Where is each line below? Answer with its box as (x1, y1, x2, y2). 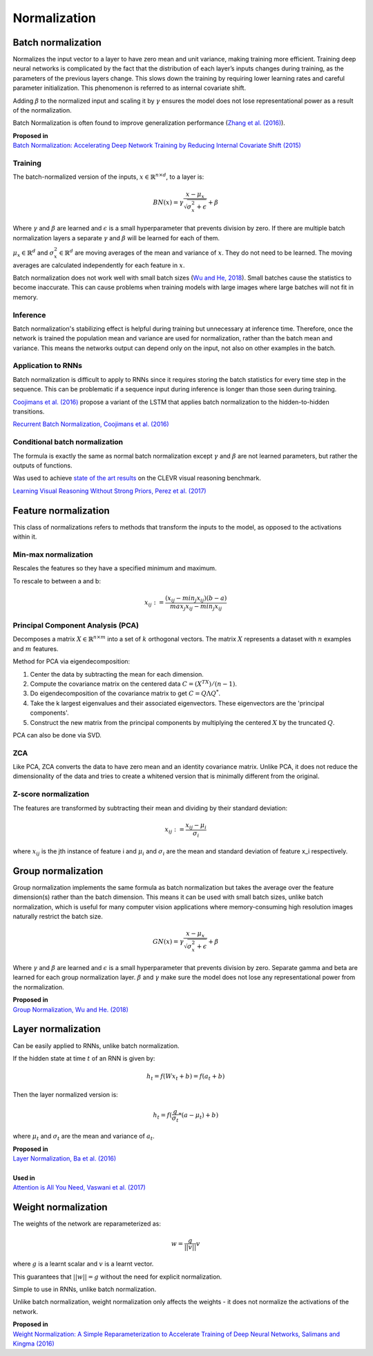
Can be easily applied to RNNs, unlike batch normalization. (12, 1041, 180, 1049)
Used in (12, 1174, 36, 1182)
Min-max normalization (12, 550, 93, 559)
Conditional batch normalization (12, 437, 124, 447)
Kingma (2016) (12, 1339, 55, 1348)
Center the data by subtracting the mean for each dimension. (30, 670, 204, 678)
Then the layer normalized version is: (12, 1090, 119, 1098)
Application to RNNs (12, 361, 83, 371)
